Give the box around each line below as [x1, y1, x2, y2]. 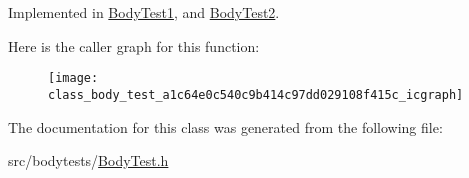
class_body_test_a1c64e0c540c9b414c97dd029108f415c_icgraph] [48, 87, 464, 102]
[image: [48, 71, 99, 86]
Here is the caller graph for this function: [8, 35, 260, 56]
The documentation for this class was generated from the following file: [8, 116, 443, 137]
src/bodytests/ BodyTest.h [8, 150, 169, 171]
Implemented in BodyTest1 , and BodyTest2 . [8, 2, 280, 22]
